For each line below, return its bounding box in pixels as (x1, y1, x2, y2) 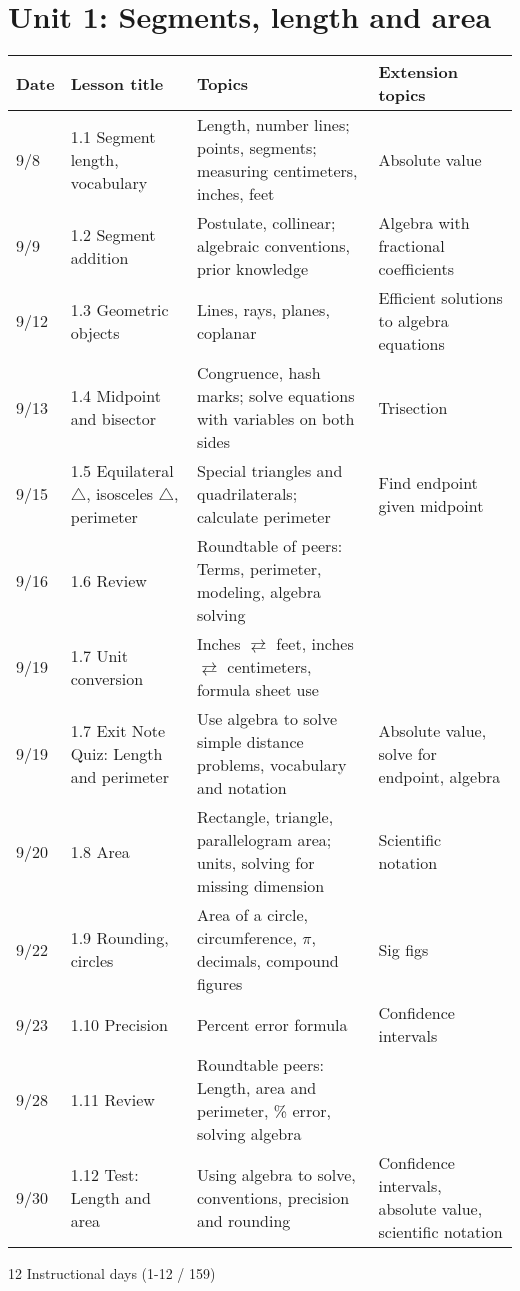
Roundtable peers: (196, 1053, 324, 1077)
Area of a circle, (196, 903, 309, 927)
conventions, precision (196, 1185, 350, 1209)
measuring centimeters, (196, 159, 358, 183)
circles (70, 949, 114, 973)
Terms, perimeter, (196, 557, 322, 581)
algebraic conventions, (196, 234, 350, 258)
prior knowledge (196, 257, 309, 281)
